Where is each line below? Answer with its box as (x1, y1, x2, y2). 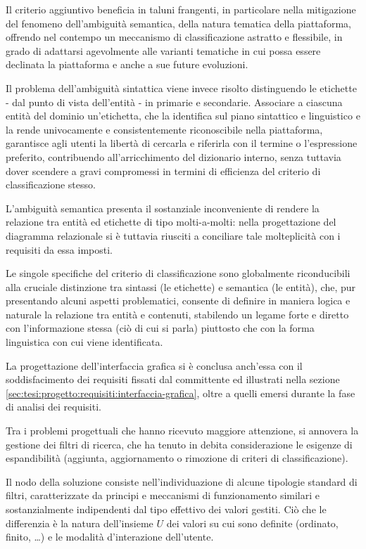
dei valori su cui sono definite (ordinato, (166, 515, 339, 530)
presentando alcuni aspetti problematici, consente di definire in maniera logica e (6, 293, 351, 308)
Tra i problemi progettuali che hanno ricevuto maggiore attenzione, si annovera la (6, 423, 359, 438)
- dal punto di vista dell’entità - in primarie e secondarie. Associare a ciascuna (6, 94, 343, 109)
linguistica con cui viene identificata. (6, 335, 163, 349)
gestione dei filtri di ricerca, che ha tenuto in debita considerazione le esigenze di (6, 437, 353, 451)
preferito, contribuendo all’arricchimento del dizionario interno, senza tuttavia (6, 149, 341, 164)
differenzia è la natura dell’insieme (6, 515, 153, 530)
